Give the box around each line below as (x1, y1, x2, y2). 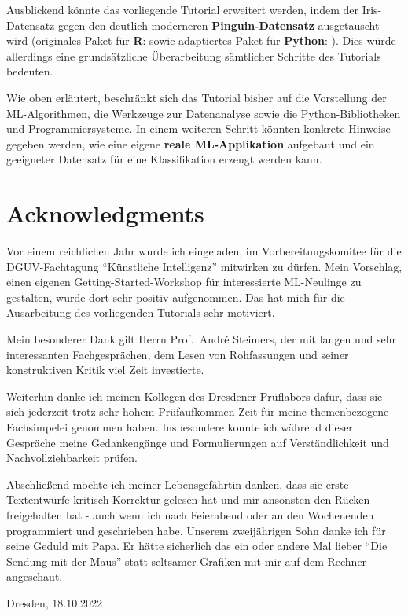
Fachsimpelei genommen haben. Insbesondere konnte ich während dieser (6, 419, 353, 434)
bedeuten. (6, 63, 53, 79)
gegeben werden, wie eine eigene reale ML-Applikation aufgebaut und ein (6, 135, 375, 152)
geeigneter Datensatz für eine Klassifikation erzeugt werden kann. (6, 151, 322, 167)
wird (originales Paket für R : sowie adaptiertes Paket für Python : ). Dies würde (6, 32, 396, 49)
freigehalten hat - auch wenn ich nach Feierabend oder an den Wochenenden (6, 506, 374, 522)
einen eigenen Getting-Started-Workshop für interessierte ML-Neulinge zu (6, 273, 362, 290)
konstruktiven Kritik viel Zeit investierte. (6, 361, 204, 378)
